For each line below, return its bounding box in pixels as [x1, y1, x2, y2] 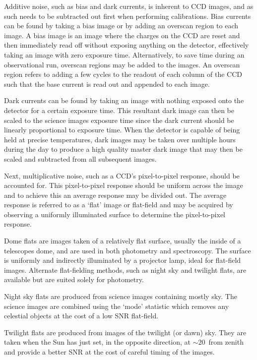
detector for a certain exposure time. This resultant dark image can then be [4, 105, 235, 115]
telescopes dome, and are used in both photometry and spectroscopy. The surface [4, 245, 251, 255]
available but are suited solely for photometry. [4, 274, 144, 285]
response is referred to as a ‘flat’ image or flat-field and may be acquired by [4, 199, 233, 210]
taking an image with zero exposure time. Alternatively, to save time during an [4, 49, 245, 60]
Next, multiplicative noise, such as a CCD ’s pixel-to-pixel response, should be [4, 170, 240, 180]
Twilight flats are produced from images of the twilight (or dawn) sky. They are [4, 327, 247, 337]
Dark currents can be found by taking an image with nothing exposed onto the [4, 95, 244, 106]
